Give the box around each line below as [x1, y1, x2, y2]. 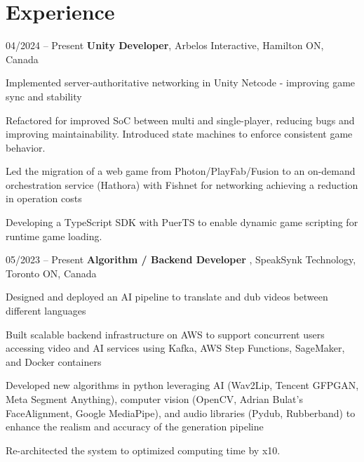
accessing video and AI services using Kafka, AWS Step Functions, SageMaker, [6, 341, 345, 355]
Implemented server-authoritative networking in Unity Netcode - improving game [6, 75, 356, 90]
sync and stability [6, 88, 82, 103]
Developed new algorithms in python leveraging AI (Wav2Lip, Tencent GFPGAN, [6, 378, 359, 392]
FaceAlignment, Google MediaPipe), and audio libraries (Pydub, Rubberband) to [6, 405, 356, 420]
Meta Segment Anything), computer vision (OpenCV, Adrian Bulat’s [6, 392, 303, 406]
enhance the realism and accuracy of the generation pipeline [6, 419, 264, 434]
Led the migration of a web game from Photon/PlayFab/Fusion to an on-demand [6, 164, 356, 178]
